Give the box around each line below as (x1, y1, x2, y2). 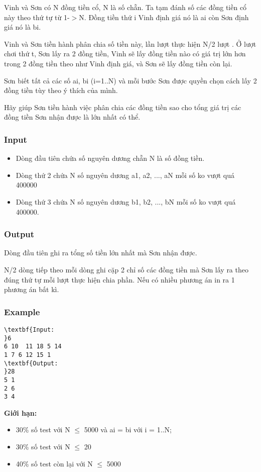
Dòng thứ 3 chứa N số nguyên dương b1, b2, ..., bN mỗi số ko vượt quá (16, 196, 236, 207)
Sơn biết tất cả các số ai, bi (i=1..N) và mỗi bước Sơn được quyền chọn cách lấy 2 (4, 75, 257, 85)
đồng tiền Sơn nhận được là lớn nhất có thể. (4, 112, 141, 122)
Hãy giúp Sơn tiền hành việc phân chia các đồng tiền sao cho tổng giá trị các (4, 102, 241, 112)
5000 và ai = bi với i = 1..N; (84, 424, 172, 435)
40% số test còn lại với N (16, 458, 93, 468)
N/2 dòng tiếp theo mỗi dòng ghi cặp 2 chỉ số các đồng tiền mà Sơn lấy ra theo (4, 264, 248, 274)
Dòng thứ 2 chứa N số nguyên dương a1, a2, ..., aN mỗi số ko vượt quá (16, 169, 234, 180)
